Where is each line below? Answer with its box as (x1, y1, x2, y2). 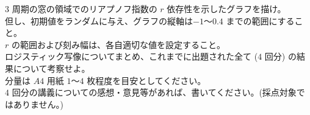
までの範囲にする (226, 14, 295, 27)
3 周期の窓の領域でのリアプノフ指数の (5, 2, 157, 15)
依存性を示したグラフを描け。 (167, 2, 286, 15)
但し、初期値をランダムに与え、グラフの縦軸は (5, 14, 193, 27)
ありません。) (13, 97, 64, 110)
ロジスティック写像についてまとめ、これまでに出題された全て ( (5, 50, 258, 63)
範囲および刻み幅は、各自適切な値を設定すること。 (20, 38, 225, 51)
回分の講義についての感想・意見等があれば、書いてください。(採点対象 (12, 86, 297, 99)
